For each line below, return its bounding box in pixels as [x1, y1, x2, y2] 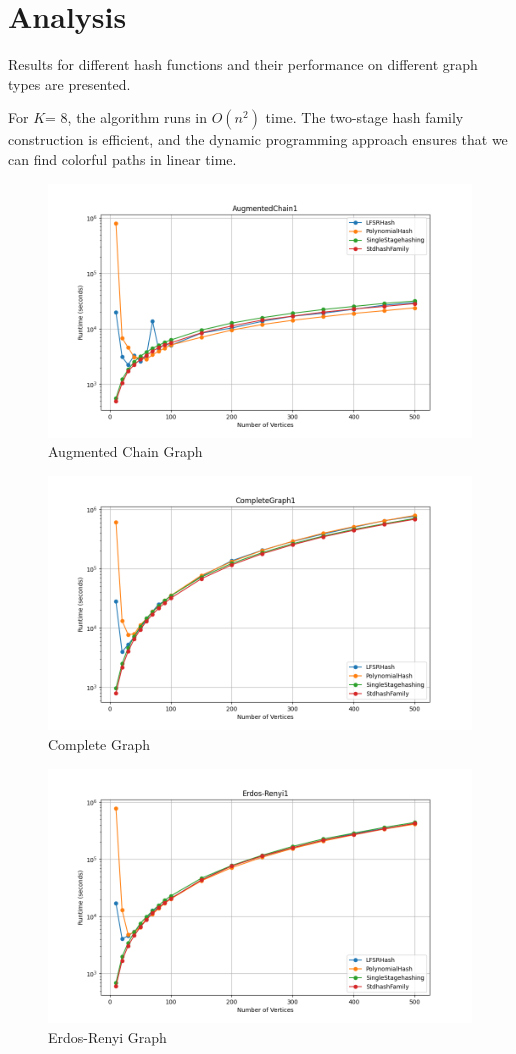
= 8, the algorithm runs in [45, 107, 207, 128]
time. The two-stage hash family [265, 107, 464, 128]
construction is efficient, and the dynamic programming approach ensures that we [8, 129, 508, 150]
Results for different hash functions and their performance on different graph [8, 54, 478, 75]
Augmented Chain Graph [48, 441, 203, 462]
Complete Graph [48, 734, 151, 755]
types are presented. [8, 73, 131, 94]
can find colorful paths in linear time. [8, 148, 237, 169]
